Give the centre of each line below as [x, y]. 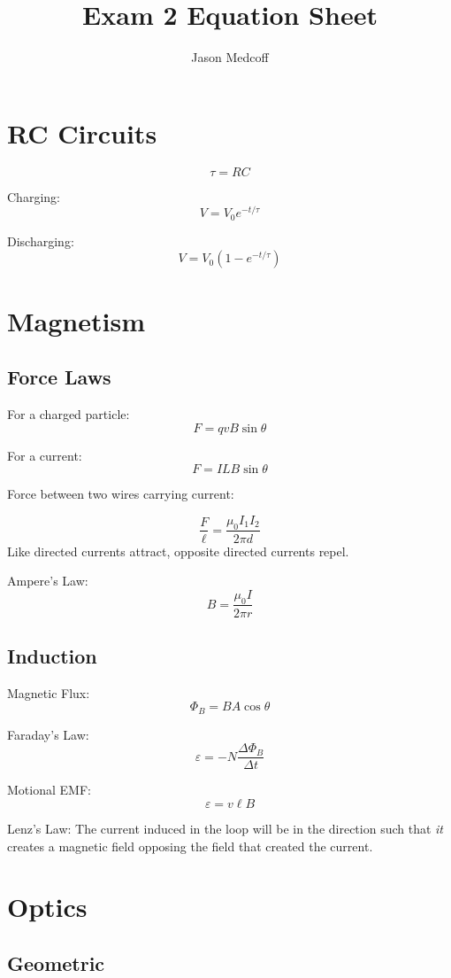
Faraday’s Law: [48, 734]
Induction [52, 655]
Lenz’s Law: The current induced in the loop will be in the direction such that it [225, 829]
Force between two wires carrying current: [121, 494]
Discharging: [41, 241]
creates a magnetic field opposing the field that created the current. [190, 846]
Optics [47, 907]
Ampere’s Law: [48, 581]
